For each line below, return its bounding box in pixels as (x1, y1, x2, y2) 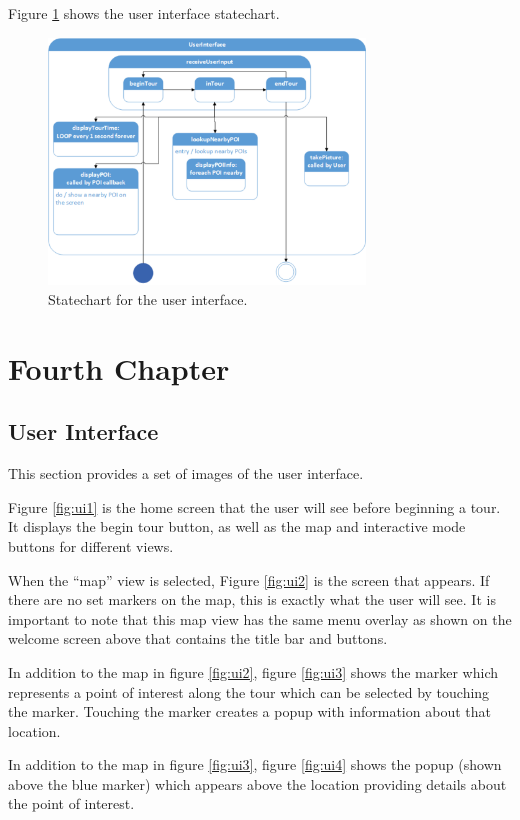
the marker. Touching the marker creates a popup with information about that (8, 701, 491, 722)
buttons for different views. (8, 535, 174, 556)
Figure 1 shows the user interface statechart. (8, 3, 280, 23)
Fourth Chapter (8, 347, 230, 388)
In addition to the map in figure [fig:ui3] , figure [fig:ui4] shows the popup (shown (8, 754, 502, 775)
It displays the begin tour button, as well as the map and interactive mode (8, 516, 466, 537)
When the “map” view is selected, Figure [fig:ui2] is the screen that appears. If (8, 569, 490, 590)
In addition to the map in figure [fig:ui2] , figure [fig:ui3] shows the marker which (8, 661, 498, 682)
